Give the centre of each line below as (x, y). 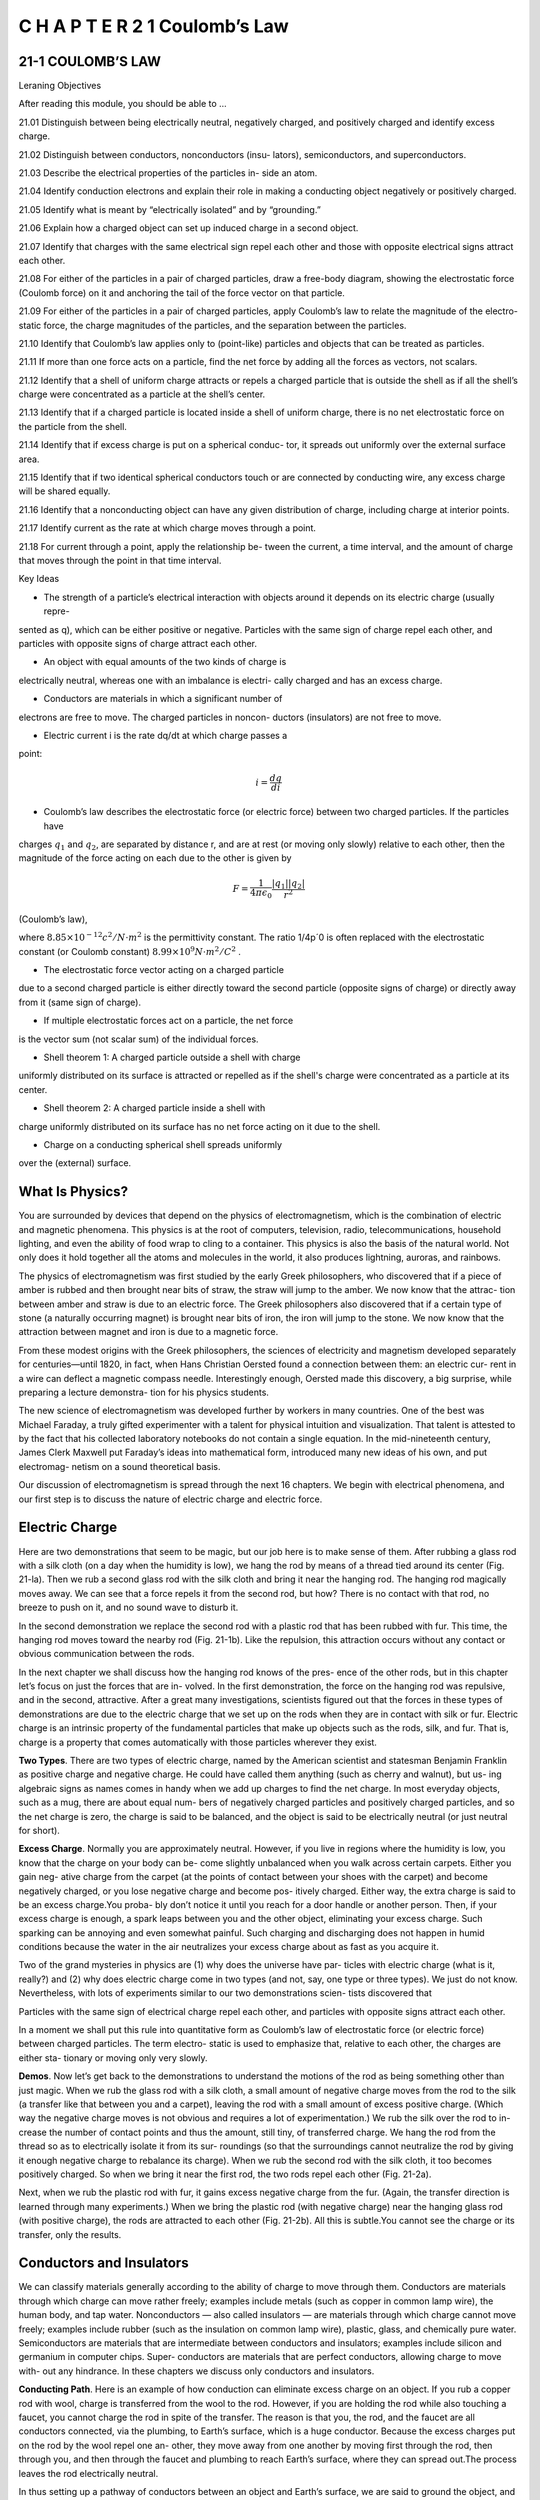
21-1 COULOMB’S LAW (90, 61)
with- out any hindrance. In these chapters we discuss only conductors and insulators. (196, 2371)
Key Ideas (39, 579)
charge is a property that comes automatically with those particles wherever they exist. (197, 1742)
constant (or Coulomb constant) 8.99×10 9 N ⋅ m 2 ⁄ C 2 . (130, 950)
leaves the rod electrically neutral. (88, 2473)
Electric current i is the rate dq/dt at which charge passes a (165, 735)
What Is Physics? (73, 1191)
